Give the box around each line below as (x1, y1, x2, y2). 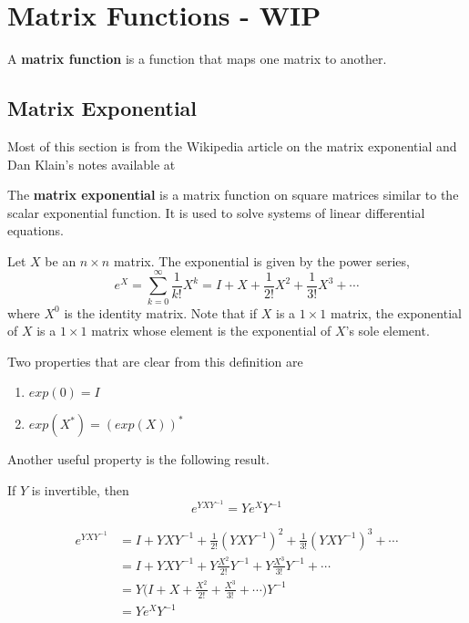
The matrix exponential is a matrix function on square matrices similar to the (7, 185, 459, 204)
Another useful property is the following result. (7, 450, 270, 469)
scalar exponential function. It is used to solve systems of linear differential (7, 202, 425, 222)
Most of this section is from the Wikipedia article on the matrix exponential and (7, 136, 457, 155)
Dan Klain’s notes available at (7, 154, 176, 173)
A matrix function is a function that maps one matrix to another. (7, 49, 387, 68)
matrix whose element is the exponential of (91, 321, 331, 340)
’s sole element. (345, 321, 430, 340)
